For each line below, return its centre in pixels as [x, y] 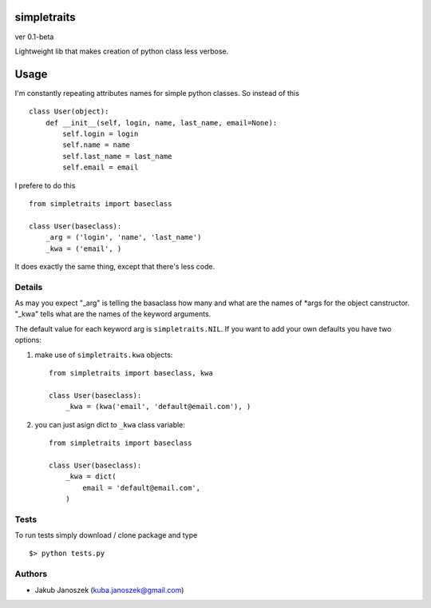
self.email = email [101, 167]
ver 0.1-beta [34, 37]
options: [28, 340]
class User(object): [69, 111]
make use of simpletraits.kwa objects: [104, 355]
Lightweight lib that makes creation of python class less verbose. [122, 51]
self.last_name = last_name [117, 156]
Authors [31, 574]
